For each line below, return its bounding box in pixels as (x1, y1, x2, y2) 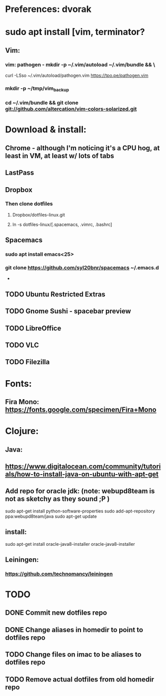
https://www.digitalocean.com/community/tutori (5, 462, 161, 470)
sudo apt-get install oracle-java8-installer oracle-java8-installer (5, 541, 135, 547)
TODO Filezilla (5, 358, 50, 366)
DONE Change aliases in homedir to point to (5, 625, 143, 634)
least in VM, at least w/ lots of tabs (5, 151, 114, 160)
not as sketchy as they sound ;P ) (5, 495, 110, 503)
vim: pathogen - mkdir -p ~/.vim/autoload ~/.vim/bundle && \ (5, 61, 156, 68)
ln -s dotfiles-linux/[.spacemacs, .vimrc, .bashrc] (12, 221, 112, 228)
